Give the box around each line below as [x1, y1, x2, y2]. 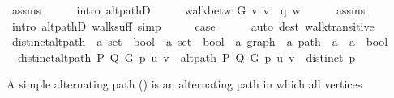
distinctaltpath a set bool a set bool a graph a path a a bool [11, 33, 388, 50]
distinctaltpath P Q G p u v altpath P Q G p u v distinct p [17, 48, 356, 65]
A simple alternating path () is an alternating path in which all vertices [6, 76, 362, 92]
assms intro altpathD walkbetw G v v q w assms [11, 2, 366, 18]
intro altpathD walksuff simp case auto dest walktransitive [11, 17, 375, 34]
